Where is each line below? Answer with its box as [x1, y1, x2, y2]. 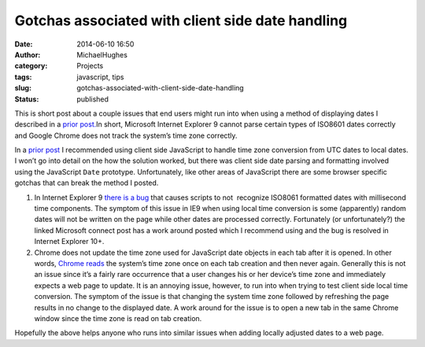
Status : [14, 94, 39, 104]
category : [14, 61, 48, 71]
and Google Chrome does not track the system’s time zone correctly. [14, 131, 238, 140]
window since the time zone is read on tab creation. [34, 313, 202, 323]
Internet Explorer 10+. [34, 237, 105, 246]
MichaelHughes [76, 50, 128, 59]
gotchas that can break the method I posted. [14, 178, 159, 188]
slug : [14, 83, 31, 93]
